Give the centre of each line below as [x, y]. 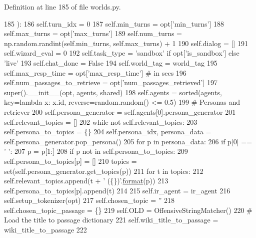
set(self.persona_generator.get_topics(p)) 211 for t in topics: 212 [104, 171]
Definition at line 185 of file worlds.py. [62, 7]
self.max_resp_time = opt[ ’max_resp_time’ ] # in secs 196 [95, 72]
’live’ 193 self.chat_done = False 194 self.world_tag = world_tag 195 [111, 62]
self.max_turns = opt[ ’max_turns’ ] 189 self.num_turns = [93, 33]
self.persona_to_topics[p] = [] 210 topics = [70, 161]
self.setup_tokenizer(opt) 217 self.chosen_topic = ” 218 [89, 200]
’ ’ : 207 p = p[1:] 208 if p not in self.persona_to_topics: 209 [96, 151]
